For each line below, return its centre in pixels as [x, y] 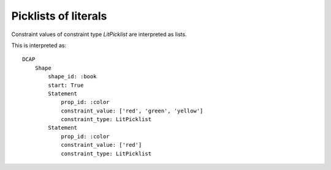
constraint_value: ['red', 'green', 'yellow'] [132, 111]
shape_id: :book [72, 77]
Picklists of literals [59, 16]
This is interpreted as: [39, 45]
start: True [66, 85]
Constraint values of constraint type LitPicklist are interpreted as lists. [99, 34]
